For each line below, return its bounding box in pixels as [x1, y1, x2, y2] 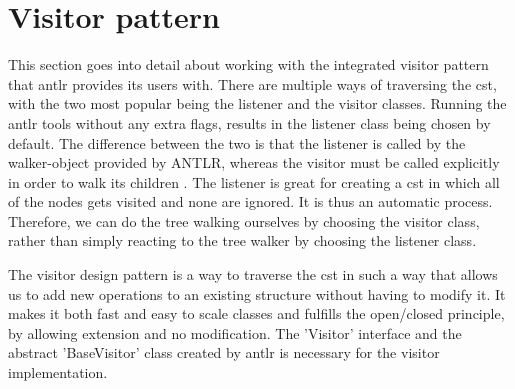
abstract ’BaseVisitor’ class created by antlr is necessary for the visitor [8, 342, 440, 363]
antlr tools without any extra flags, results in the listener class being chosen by [8, 112, 491, 133]
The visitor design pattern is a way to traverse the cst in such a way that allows [8, 264, 498, 285]
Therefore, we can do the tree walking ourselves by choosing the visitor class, [8, 210, 480, 231]
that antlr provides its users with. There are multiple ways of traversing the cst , [8, 73, 497, 94]
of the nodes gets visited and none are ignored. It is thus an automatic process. [8, 191, 493, 212]
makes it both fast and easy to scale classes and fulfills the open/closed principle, [8, 303, 505, 324]
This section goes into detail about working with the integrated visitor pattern [8, 54, 489, 75]
